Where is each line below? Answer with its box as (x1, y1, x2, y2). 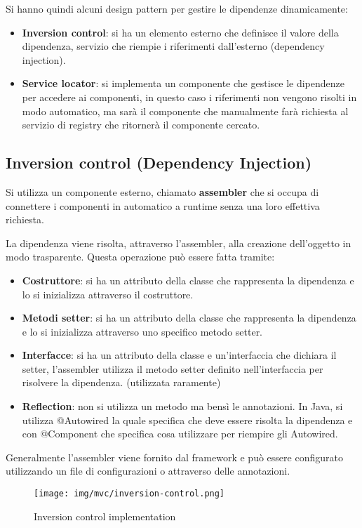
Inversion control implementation (34, 508, 176, 523)
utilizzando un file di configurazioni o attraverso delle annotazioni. (6, 463, 290, 478)
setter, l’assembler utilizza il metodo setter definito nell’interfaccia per (22, 361, 323, 376)
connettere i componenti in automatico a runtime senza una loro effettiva (6, 198, 320, 213)
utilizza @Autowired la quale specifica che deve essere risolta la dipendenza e (22, 412, 353, 427)
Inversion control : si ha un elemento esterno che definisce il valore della (22, 25, 339, 39)
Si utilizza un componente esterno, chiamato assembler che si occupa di (6, 184, 319, 199)
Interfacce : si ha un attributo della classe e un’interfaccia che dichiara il (22, 348, 337, 362)
